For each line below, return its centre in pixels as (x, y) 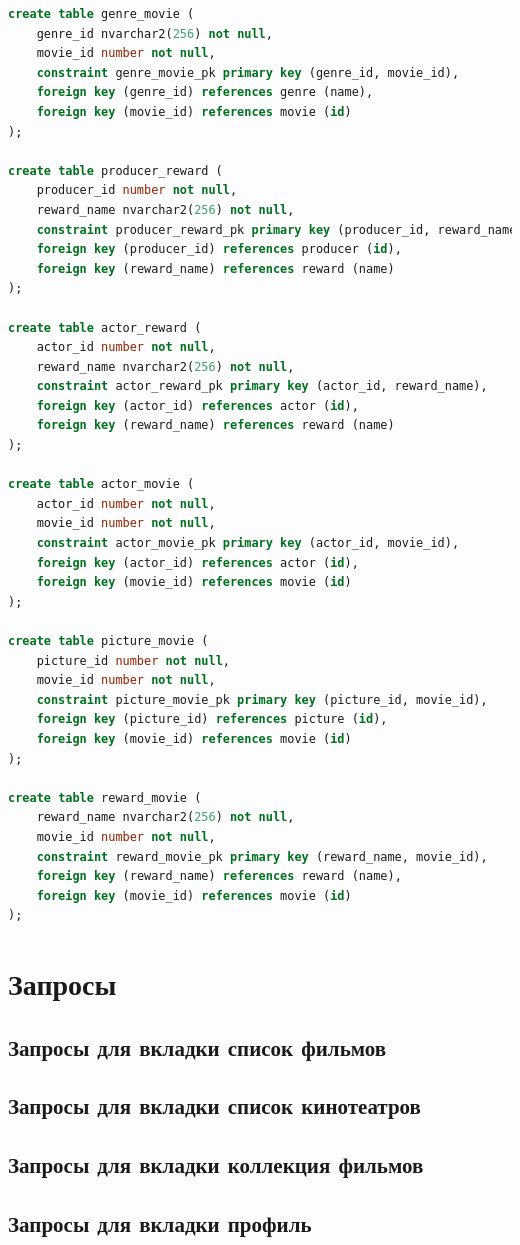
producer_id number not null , (137, 190)
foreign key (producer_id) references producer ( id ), (219, 249)
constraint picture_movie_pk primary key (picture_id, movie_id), (262, 699)
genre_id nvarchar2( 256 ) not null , (154, 33)
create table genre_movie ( (101, 14)
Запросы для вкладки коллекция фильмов (216, 1164)
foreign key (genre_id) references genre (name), (205, 92)
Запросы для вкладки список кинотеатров (214, 1105)
